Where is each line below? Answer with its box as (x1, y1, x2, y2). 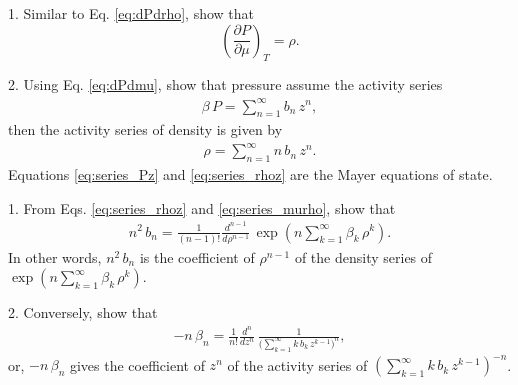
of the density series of (294, 246, 433, 267)
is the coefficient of (139, 246, 255, 267)
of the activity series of (227, 354, 368, 375)
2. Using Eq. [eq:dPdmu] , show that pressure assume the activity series (8, 74, 443, 95)
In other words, (8, 246, 102, 267)
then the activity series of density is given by (8, 119, 283, 140)
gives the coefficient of (69, 354, 205, 375)
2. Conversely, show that (8, 302, 158, 323)
